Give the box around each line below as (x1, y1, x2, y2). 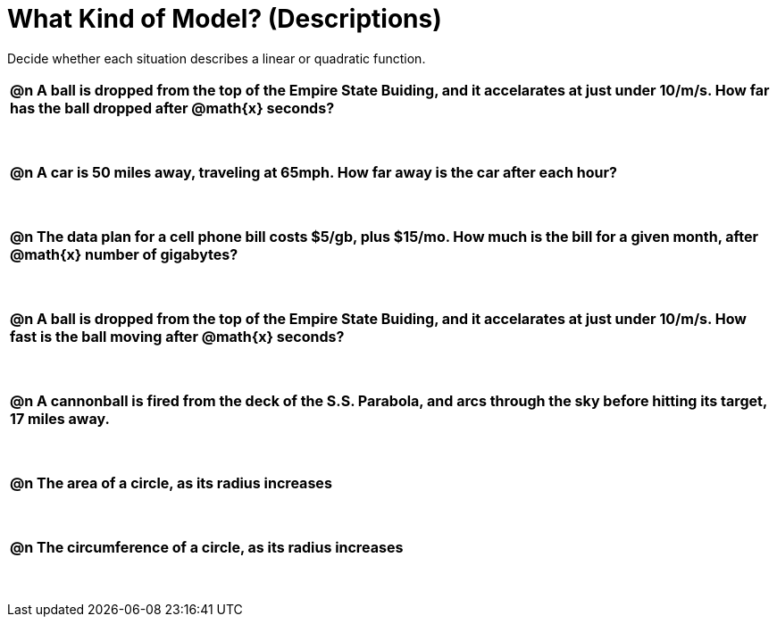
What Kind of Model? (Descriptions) (7, 4, 442, 34)
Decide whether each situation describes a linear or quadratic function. (7, 50, 426, 66)
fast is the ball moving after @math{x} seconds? (10, 327, 345, 345)
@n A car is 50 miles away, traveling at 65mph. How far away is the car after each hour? (10, 162, 617, 181)
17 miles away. (10, 409, 110, 428)
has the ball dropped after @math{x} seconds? (10, 98, 335, 117)
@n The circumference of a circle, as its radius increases (10, 537, 404, 556)
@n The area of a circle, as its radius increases (10, 473, 332, 492)
